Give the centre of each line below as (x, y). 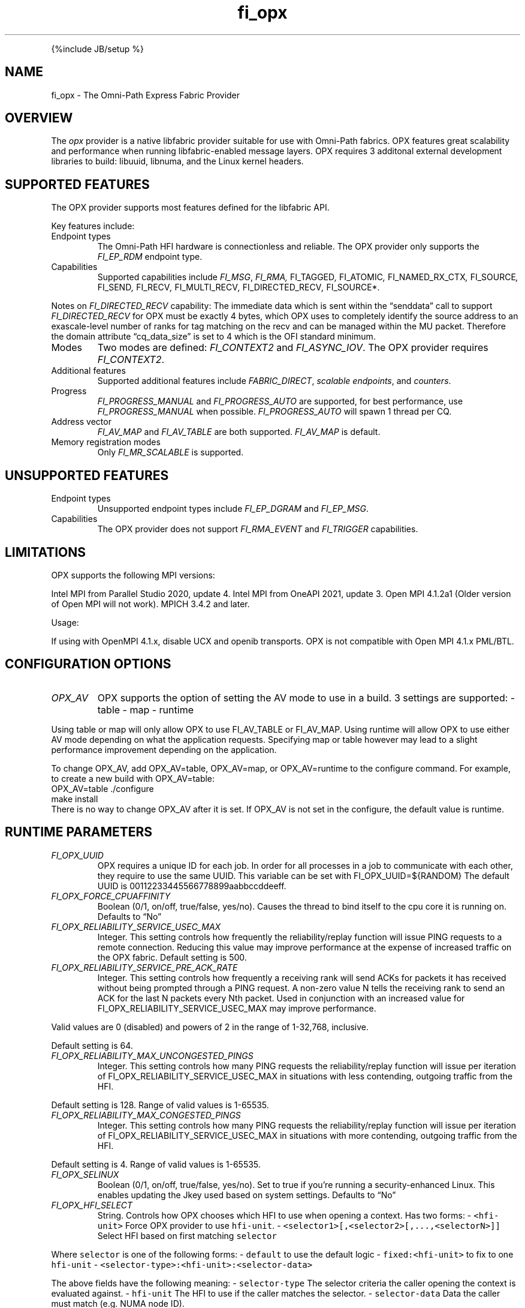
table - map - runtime (145, 709)
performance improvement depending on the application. (164, 749)
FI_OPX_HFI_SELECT (92, 1205)
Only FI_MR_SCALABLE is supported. (171, 452)
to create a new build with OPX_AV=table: (133, 778)
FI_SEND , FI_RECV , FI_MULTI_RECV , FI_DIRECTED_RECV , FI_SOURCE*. (239, 287)
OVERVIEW (39, 118)
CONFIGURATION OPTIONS (88, 664)
